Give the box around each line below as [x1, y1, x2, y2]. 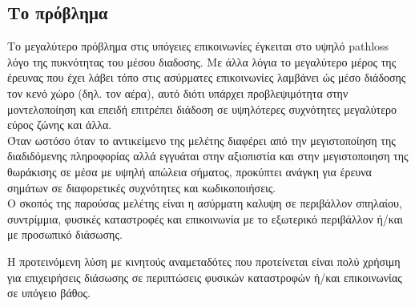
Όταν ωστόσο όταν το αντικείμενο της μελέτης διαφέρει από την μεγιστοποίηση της [7, 131, 396, 148]
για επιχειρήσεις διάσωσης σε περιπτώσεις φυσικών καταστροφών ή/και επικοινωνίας [7, 268, 402, 285]
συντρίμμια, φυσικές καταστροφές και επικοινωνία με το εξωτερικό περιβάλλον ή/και [7, 210, 403, 227]
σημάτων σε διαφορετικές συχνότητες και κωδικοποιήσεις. [7, 179, 276, 195]
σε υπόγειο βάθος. [7, 284, 91, 301]
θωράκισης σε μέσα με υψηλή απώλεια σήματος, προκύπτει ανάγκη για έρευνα [7, 163, 372, 179]
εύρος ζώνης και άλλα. [7, 116, 112, 133]
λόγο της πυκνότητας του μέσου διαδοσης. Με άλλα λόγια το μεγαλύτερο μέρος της [7, 53, 397, 70]
